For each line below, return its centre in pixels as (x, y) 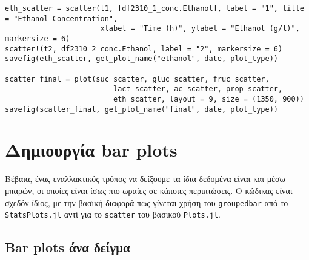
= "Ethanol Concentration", (61, 18)
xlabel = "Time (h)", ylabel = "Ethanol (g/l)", (200, 29)
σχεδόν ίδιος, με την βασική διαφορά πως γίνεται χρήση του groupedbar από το (147, 202)
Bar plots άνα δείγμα (68, 247)
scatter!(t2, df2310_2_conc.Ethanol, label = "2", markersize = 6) (144, 49)
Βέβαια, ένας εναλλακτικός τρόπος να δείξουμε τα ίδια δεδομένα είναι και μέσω (145, 179)
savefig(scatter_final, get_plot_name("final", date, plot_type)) (142, 109)
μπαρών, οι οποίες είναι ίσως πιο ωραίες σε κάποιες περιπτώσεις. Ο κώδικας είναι (149, 190)
